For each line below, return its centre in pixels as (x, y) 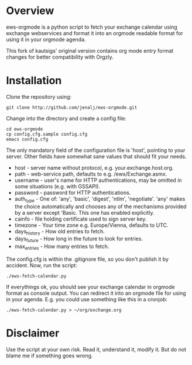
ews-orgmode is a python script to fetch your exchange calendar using (92, 27)
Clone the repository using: (39, 97)
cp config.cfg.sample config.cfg (47, 134)
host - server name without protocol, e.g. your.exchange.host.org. (94, 167)
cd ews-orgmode (25, 129)
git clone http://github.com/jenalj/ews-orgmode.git (72, 107)
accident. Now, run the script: (42, 266)
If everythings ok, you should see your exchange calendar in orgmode (90, 287)
